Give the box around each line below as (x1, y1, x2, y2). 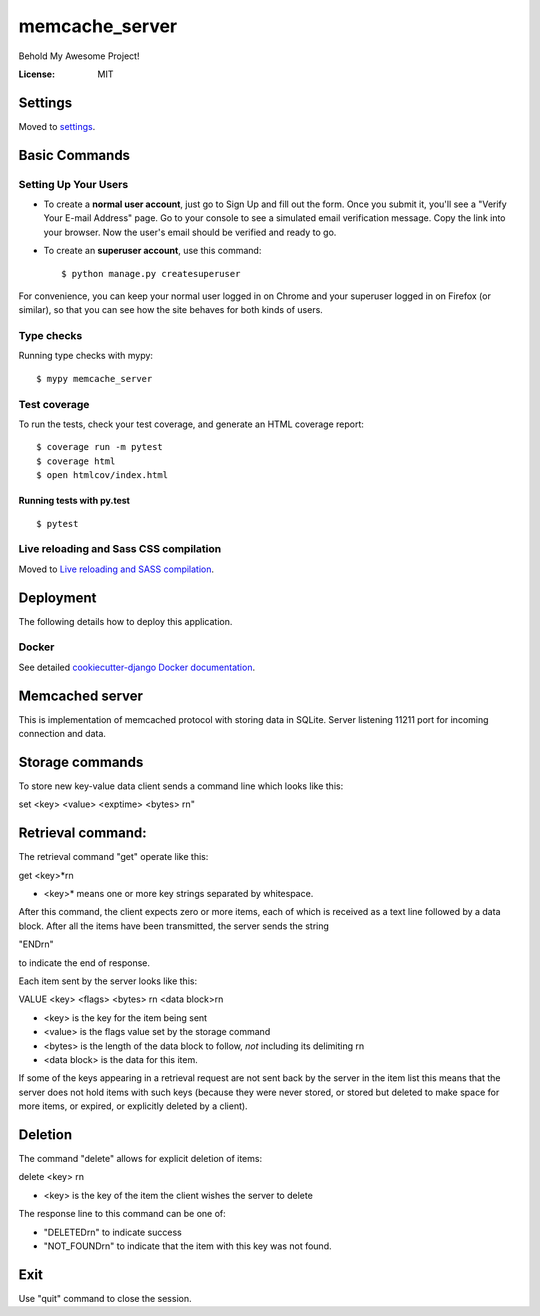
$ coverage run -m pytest (36, 441, 164, 453)
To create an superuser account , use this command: (43, 245, 262, 257)
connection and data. (18, 728, 107, 740)
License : (18, 68, 55, 80)
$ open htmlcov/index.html (36, 470, 169, 481)
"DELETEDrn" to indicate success (43, 1226, 182, 1238)
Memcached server (18, 687, 144, 704)
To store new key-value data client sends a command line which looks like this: (18, 780, 344, 792)
